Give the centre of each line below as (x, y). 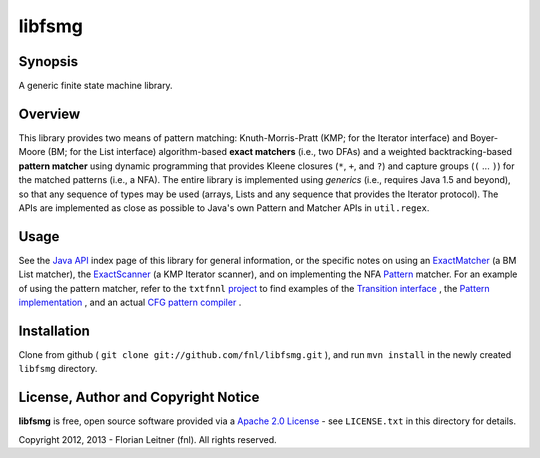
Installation (54, 330)
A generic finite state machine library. (96, 86)
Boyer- (484, 137)
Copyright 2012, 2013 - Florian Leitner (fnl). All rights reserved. (147, 439)
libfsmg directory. (58, 369)
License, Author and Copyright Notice (139, 397)
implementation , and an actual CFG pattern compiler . (130, 302)
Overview (49, 113)
